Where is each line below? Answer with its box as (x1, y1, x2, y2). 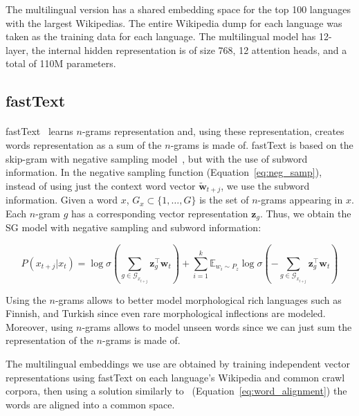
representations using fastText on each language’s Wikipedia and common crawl (6, 370, 345, 384)
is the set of (199, 192, 249, 207)
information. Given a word (6, 192, 118, 207)
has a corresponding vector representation (71, 206, 248, 220)
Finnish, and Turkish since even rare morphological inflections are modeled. (6, 306, 326, 320)
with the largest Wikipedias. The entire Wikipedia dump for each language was (6, 15, 342, 30)
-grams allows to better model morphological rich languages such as (55, 292, 342, 307)
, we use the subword (221, 178, 310, 192)
